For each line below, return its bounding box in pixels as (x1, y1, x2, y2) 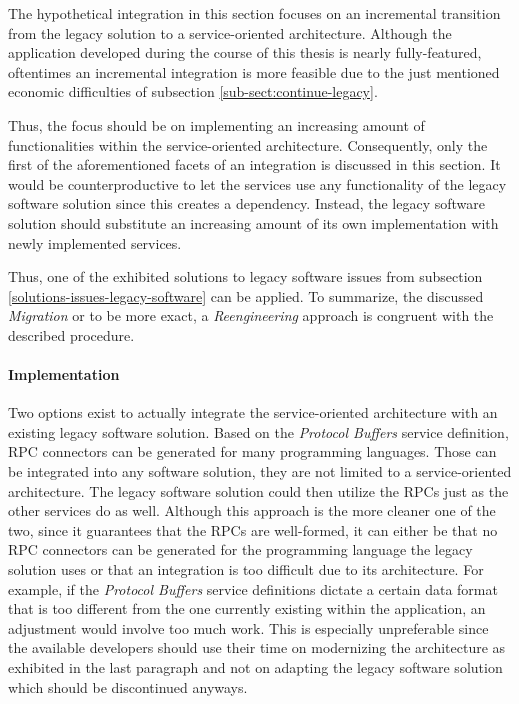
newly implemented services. (8, 232, 182, 253)
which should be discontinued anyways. (8, 676, 248, 697)
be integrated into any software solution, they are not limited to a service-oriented (8, 461, 512, 482)
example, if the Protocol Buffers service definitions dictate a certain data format (8, 578, 498, 599)
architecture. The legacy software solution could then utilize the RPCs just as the (8, 480, 509, 501)
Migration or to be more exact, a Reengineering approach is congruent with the (8, 305, 494, 326)
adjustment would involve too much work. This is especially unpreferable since (8, 617, 489, 638)
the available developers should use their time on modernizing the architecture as (8, 637, 506, 658)
